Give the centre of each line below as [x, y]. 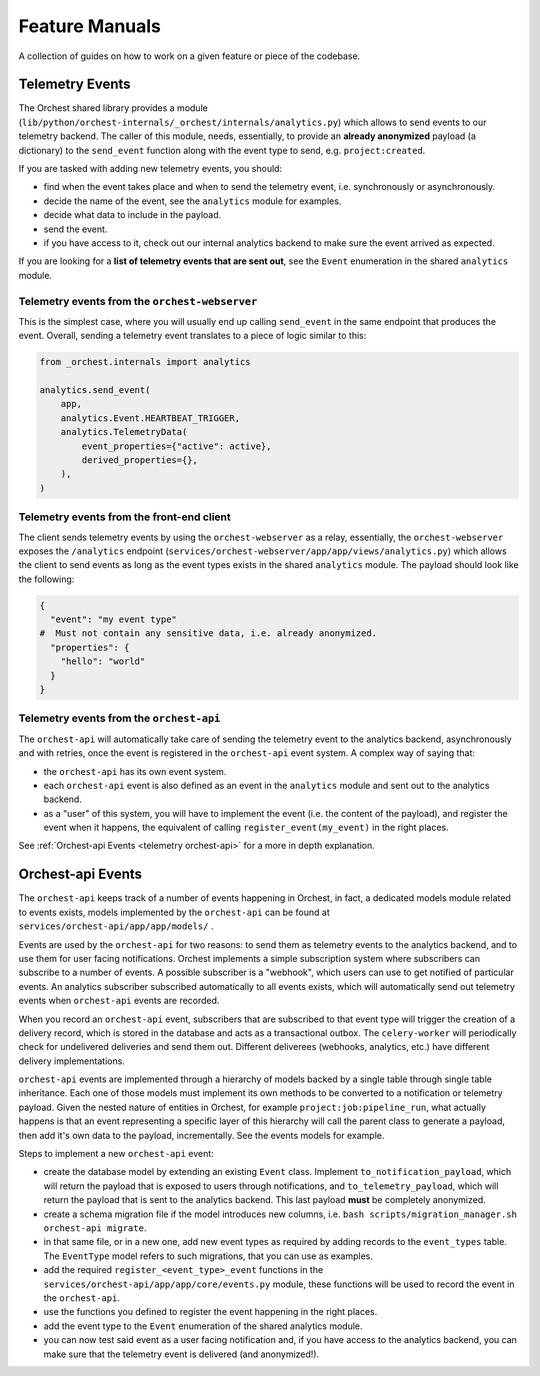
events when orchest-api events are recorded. [119, 1001]
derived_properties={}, [140, 460]
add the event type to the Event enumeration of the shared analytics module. [203, 1326]
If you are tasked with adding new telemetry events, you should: [150, 169]
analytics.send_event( [95, 390]
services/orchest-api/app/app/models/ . [116, 926]
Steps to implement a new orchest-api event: [116, 1154]
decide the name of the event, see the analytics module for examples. [192, 201]
